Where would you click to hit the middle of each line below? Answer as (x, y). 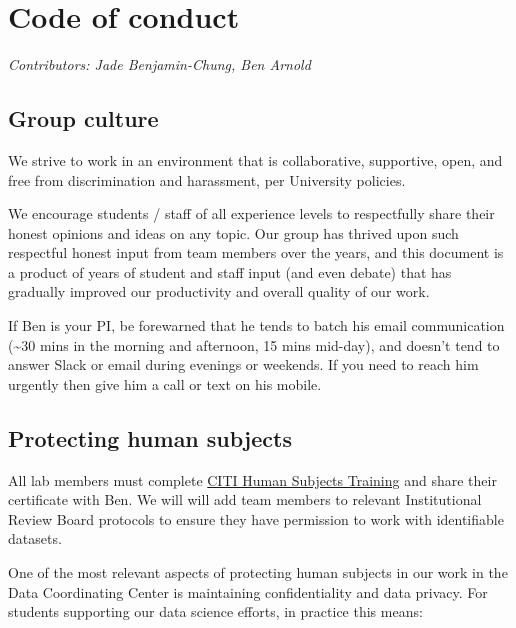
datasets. (35, 538)
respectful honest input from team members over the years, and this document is (256, 252)
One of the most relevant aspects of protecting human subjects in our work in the (258, 572)
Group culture (83, 118)
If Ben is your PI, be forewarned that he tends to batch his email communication (256, 325)
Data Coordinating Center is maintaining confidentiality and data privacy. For (248, 591)
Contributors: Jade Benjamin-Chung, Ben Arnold (159, 64)
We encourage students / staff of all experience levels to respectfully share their (251, 213)
